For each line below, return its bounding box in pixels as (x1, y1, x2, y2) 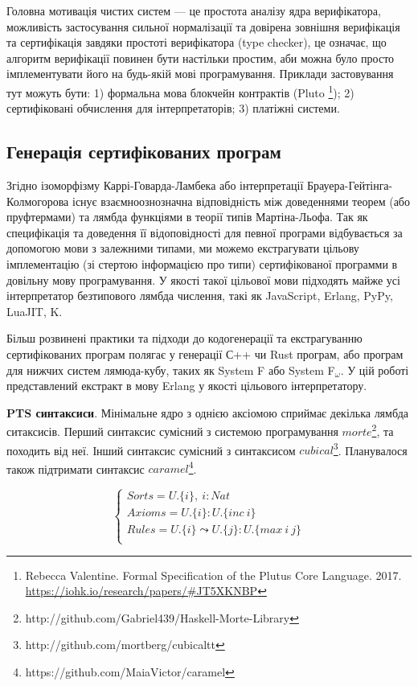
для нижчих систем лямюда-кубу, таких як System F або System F (6, 361, 335, 378)
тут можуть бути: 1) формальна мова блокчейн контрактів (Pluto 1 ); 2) (6, 81, 354, 101)
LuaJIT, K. (6, 302, 63, 319)
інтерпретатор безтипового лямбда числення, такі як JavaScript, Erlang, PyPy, (6, 287, 393, 304)
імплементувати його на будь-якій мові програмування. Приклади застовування (6, 65, 394, 82)
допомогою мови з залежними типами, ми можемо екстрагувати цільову (6, 240, 359, 257)
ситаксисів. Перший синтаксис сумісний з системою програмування (6, 422, 338, 439)
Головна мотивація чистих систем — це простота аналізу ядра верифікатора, (6, 2, 381, 18)
